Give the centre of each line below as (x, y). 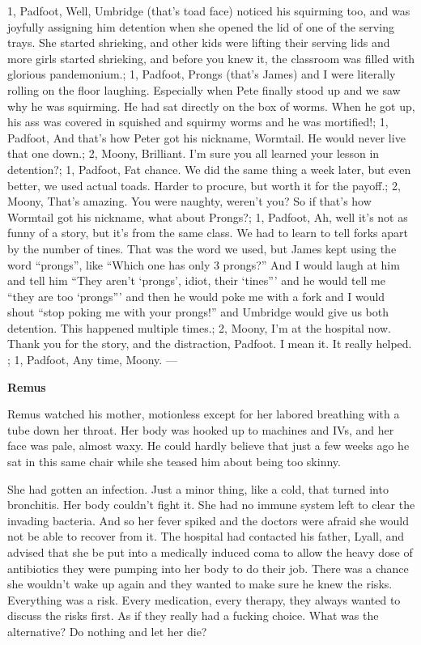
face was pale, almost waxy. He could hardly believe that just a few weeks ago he (208, 446)
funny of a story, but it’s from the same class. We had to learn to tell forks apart (208, 233)
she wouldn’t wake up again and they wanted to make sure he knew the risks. (200, 584)
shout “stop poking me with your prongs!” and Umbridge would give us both (198, 312)
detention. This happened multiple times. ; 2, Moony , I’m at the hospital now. (199, 327)
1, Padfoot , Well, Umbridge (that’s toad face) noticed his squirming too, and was (209, 11)
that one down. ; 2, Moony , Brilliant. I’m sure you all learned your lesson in (193, 153)
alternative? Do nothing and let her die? (107, 631)
